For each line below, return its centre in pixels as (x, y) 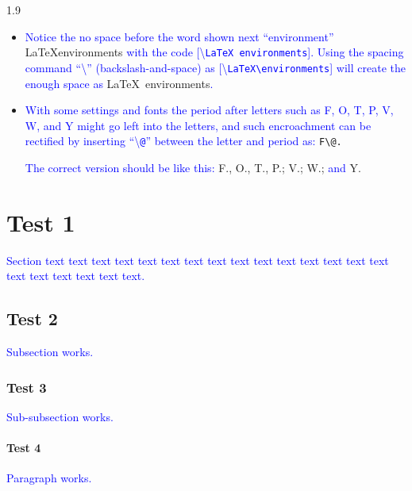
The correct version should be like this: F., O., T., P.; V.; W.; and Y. (193, 167)
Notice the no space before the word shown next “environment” (179, 36)
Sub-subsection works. (60, 416)
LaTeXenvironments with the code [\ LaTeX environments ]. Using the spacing (214, 52)
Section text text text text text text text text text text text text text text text (198, 260)
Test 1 (41, 222)
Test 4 (24, 448)
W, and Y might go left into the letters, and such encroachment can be (198, 125)
